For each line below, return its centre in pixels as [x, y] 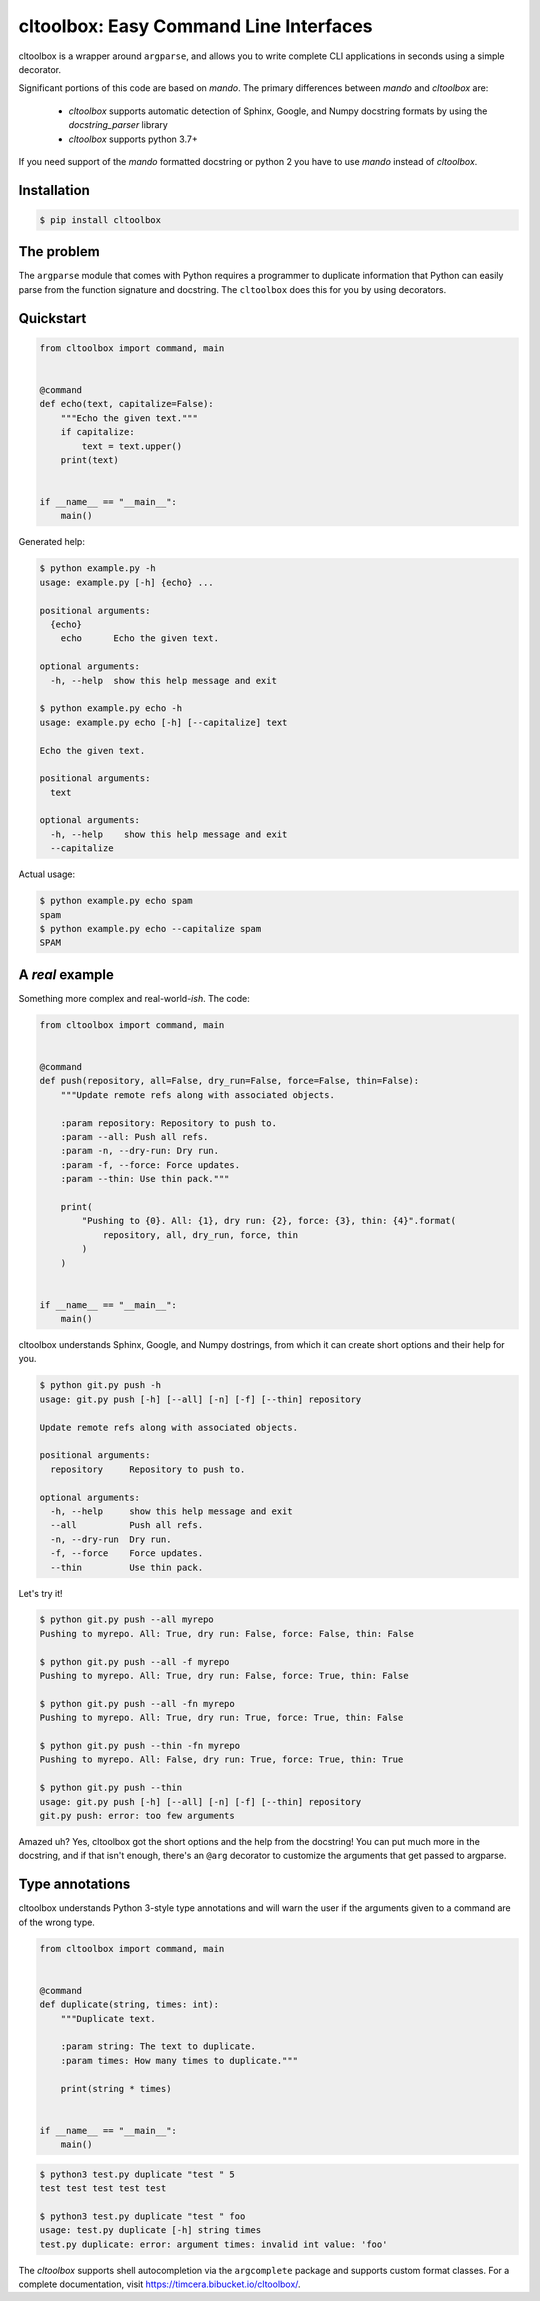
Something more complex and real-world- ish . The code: [134, 998]
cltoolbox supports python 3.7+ [133, 139]
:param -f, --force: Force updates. [150, 1164]
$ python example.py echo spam [116, 901]
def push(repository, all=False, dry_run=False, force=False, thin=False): [229, 1081]
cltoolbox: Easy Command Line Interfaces [196, 26]
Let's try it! [41, 1593]
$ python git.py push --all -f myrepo [134, 1661]
